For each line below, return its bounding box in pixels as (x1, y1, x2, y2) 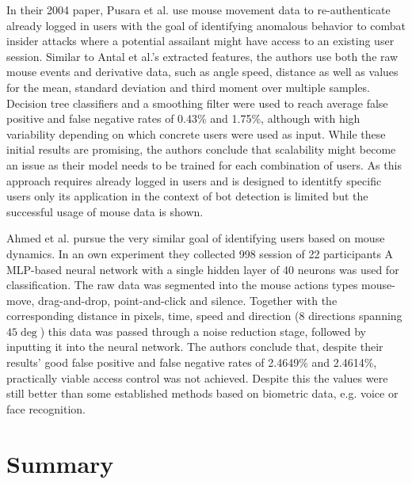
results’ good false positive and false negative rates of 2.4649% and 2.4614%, (6, 354, 377, 371)
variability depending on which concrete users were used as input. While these (6, 125, 386, 142)
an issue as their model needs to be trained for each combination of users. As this (6, 156, 402, 173)
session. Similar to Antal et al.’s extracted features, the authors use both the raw (6, 48, 399, 64)
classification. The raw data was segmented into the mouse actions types (6, 276, 358, 293)
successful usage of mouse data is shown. (6, 203, 204, 219)
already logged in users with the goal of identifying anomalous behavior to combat (6, 17, 406, 33)
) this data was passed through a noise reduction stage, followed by (40, 322, 366, 339)
